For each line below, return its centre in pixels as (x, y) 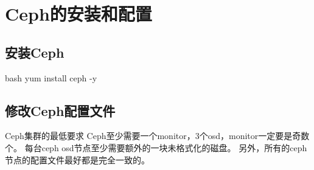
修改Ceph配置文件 (60, 110)
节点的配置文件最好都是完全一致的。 (77, 159)
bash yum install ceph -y (51, 77)
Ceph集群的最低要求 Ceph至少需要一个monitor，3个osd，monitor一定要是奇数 (157, 136)
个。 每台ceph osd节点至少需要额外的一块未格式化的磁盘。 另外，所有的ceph (156, 147)
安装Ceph (35, 52)
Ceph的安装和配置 (78, 14)
